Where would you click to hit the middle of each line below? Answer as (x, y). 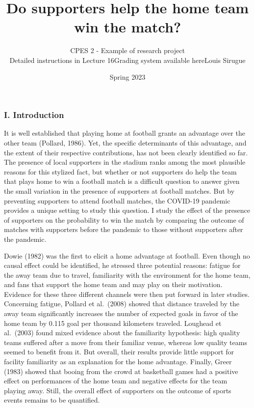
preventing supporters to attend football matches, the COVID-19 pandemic (117, 200)
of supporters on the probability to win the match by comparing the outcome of (124, 219)
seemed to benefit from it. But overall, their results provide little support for (119, 352)
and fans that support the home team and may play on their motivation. (113, 284)
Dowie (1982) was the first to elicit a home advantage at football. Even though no (127, 255)
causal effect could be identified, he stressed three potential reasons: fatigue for (122, 265)
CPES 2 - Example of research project (127, 50)
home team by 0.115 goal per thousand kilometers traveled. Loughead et (113, 323)
